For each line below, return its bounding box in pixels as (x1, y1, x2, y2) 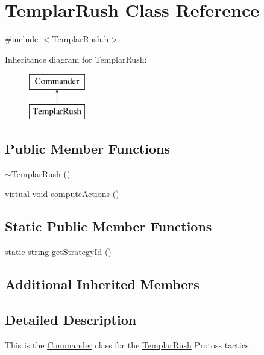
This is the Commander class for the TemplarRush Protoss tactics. (5, 338, 251, 351)
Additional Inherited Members (5, 275, 200, 294)
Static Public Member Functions (5, 217, 212, 236)
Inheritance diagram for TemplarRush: (5, 52, 147, 65)
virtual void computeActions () (5, 187, 119, 200)
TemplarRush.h (52, 33, 109, 45)
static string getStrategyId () (5, 245, 112, 258)
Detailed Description (5, 310, 137, 328)
